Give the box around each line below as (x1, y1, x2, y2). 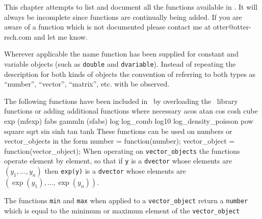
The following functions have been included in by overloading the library (4, 95, 238, 106)
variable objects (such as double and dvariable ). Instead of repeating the (4, 58, 236, 69)
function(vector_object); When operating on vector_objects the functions (4, 145, 240, 156)
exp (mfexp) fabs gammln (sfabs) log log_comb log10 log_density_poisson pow (4, 116, 253, 126)
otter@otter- (213, 21, 251, 32)
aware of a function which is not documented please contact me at (4, 21, 211, 32)
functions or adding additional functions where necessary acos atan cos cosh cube (4, 105, 258, 116)
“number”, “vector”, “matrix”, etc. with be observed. (4, 78, 170, 89)
